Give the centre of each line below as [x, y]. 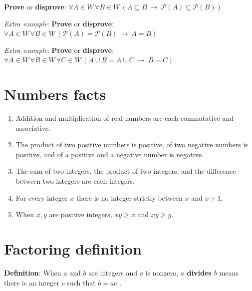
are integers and [113, 272]
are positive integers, [81, 214]
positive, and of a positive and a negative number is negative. [110, 154]
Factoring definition [73, 249]
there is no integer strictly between [129, 197]
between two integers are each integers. [75, 181]
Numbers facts [55, 94]
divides [199, 272]
